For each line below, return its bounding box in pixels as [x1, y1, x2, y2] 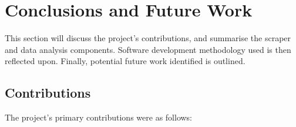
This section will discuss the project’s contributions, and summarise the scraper [5, 32, 291, 44]
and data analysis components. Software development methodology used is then [5, 43, 291, 55]
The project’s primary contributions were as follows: [5, 111, 193, 123]
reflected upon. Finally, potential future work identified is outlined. [5, 55, 245, 67]
